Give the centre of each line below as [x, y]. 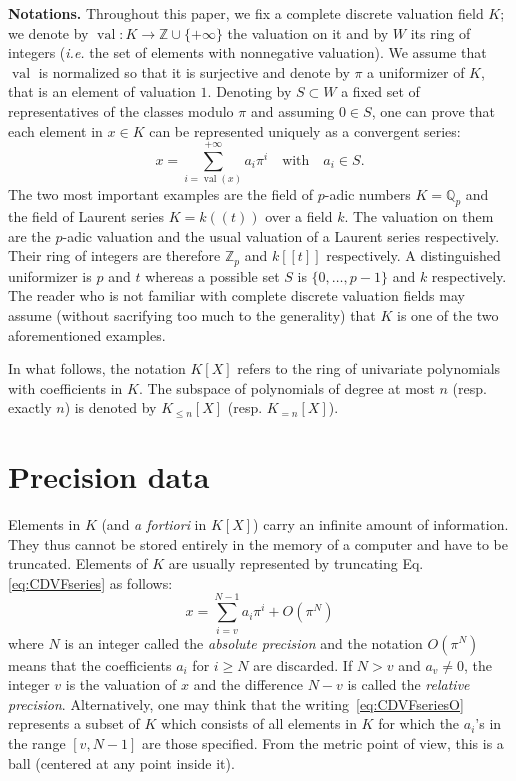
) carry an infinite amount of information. [381, 524]
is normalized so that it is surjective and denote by [194, 71]
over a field [299, 216]
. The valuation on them [419, 216]
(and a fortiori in [154, 524]
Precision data [109, 476]
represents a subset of [74, 723]
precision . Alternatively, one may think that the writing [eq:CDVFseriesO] [236, 703]
